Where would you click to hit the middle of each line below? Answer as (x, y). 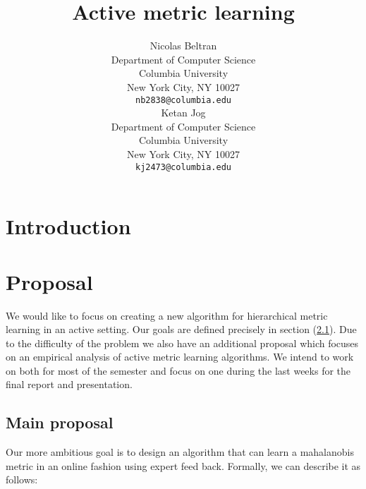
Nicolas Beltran (183, 46)
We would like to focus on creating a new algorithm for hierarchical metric (167, 315)
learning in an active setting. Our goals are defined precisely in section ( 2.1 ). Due (181, 329)
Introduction (68, 226)
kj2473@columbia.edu (183, 167)
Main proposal (60, 422)
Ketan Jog (183, 113)
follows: (22, 479)
